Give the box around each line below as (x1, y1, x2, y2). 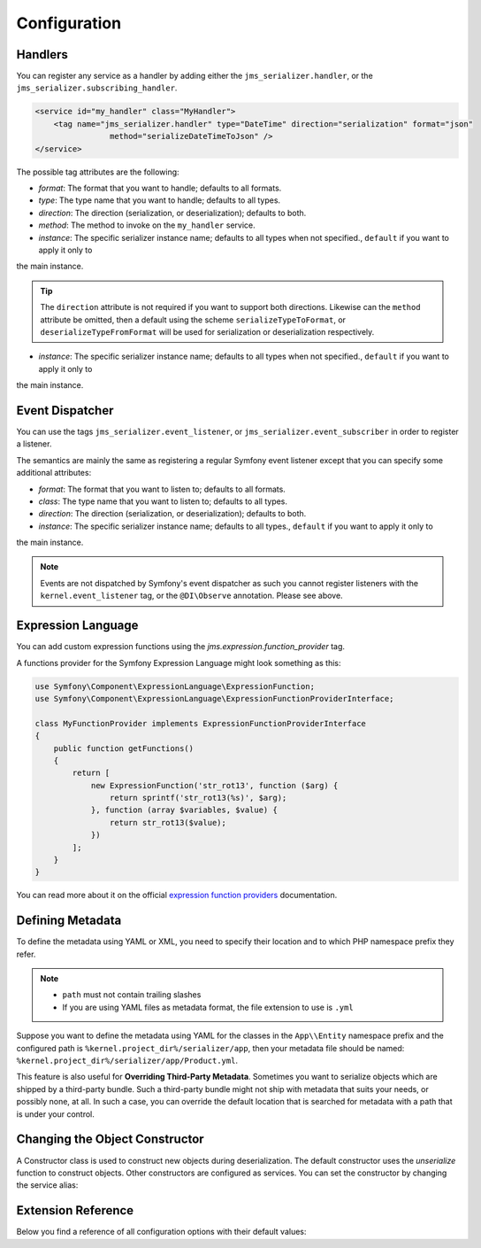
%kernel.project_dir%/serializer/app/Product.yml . (16, 1055, 239, 1066)
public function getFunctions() (53, 743, 195, 753)
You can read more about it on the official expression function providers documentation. (16, 890, 338, 901)
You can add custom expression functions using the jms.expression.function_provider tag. (16, 641, 345, 652)
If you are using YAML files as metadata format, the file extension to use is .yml (62, 1002, 354, 1012)
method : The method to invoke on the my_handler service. (38, 220, 256, 230)
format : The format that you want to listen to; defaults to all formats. (38, 484, 286, 494)
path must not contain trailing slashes (62, 989, 202, 1000)
